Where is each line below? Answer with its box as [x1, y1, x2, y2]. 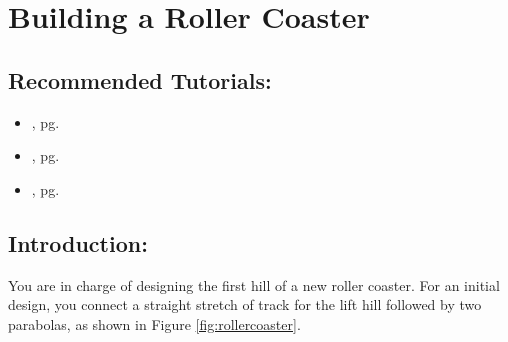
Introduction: [8, 227, 148, 258]
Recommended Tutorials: [8, 64, 272, 95]
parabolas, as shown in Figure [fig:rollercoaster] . [8, 313, 301, 334]
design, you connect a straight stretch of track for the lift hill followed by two [8, 294, 482, 315]
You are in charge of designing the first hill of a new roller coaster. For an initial [8, 274, 500, 295]
